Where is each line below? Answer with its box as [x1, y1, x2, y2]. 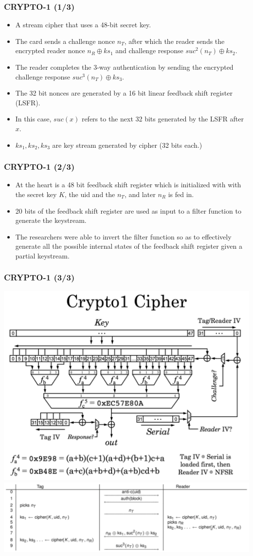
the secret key [15, 189, 57, 199]
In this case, [15, 114, 52, 124]
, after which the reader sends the [124, 36, 225, 46]
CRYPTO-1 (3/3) [4, 271, 75, 283]
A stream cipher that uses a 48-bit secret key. [15, 20, 151, 30]
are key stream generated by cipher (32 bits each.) [52, 139, 202, 150]
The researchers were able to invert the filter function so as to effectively [15, 231, 232, 241]
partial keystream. [15, 250, 70, 260]
